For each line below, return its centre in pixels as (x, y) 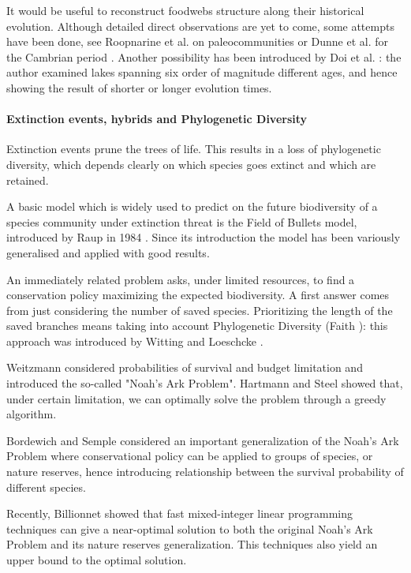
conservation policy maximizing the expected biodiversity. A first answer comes (198, 295)
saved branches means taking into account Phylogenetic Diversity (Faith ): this (197, 326)
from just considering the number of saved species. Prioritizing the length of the (200, 310)
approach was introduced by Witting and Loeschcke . (135, 341)
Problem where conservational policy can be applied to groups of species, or (190, 456)
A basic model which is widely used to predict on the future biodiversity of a (192, 206)
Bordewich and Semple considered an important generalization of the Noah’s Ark (203, 440)
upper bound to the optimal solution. (97, 560)
